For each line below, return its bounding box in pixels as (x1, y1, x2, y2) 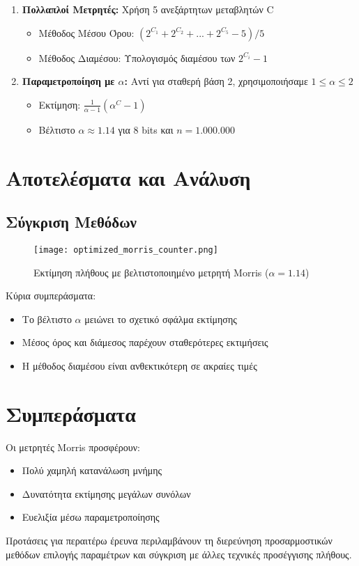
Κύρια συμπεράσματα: (6, 288, 96, 303)
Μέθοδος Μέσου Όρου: (38, 25, 135, 40)
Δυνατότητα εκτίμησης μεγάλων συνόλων (22, 486, 191, 501)
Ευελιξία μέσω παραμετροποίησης (22, 510, 160, 524)
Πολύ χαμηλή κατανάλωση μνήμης (22, 463, 162, 478)
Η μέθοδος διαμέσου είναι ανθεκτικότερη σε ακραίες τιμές (22, 358, 257, 372)
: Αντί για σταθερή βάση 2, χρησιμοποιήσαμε (124, 74, 308, 88)
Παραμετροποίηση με (22, 74, 115, 88)
